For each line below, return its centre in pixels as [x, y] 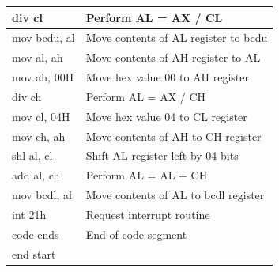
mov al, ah [38, 57]
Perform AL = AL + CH [147, 175]
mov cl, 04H [41, 116]
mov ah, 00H [43, 77]
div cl [27, 17]
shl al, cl [32, 155]
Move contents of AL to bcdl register [175, 195]
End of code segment [136, 234]
